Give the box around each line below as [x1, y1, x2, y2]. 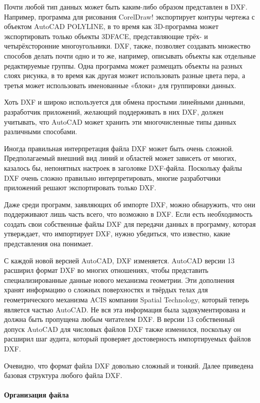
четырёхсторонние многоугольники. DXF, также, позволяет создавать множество [4, 41, 250, 51]
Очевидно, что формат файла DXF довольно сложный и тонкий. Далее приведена [4, 360, 253, 370]
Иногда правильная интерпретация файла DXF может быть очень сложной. [4, 143, 234, 153]
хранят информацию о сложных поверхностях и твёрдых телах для [4, 284, 208, 295]
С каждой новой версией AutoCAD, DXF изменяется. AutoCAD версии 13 [4, 255, 234, 265]
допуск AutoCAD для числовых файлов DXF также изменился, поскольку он [4, 323, 241, 334]
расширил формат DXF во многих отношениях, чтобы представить [4, 265, 208, 275]
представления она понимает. [4, 238, 93, 249]
